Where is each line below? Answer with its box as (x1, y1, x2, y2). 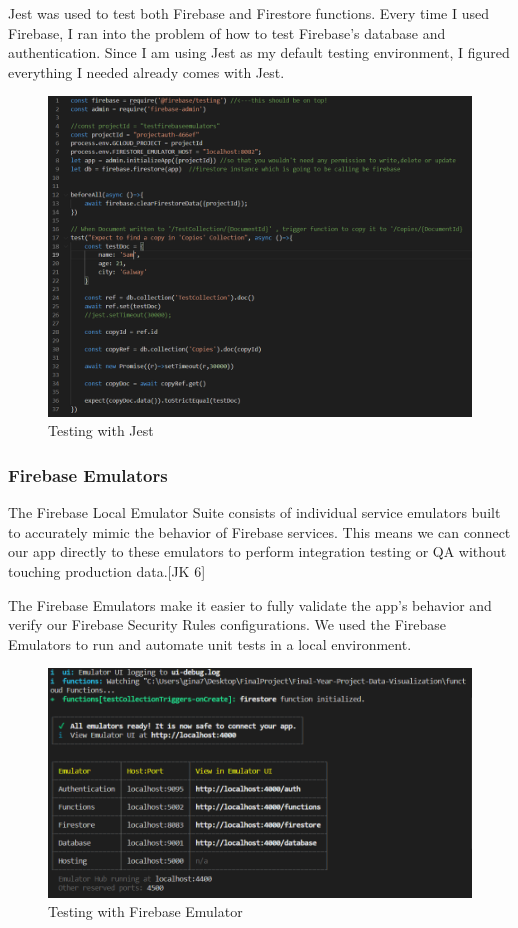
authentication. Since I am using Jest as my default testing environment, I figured (8, 42, 510, 63)
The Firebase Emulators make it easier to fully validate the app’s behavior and (8, 594, 492, 615)
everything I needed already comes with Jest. (8, 61, 285, 82)
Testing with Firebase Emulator (48, 901, 243, 922)
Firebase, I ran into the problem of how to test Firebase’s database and (8, 22, 446, 43)
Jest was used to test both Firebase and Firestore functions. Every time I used (8, 3, 490, 23)
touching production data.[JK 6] (8, 561, 206, 582)
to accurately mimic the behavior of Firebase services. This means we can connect (8, 521, 511, 542)
